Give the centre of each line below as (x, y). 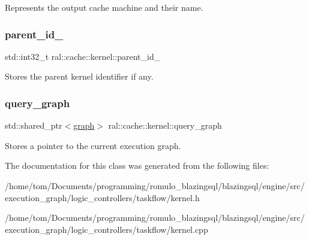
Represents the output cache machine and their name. (104, 7)
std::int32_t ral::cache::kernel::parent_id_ (83, 56)
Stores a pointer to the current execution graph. (93, 145)
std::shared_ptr (34, 125)
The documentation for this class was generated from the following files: (137, 165)
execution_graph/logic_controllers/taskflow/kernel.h (102, 197)
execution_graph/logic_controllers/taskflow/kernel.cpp (106, 229)
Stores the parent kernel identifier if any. (79, 76)
